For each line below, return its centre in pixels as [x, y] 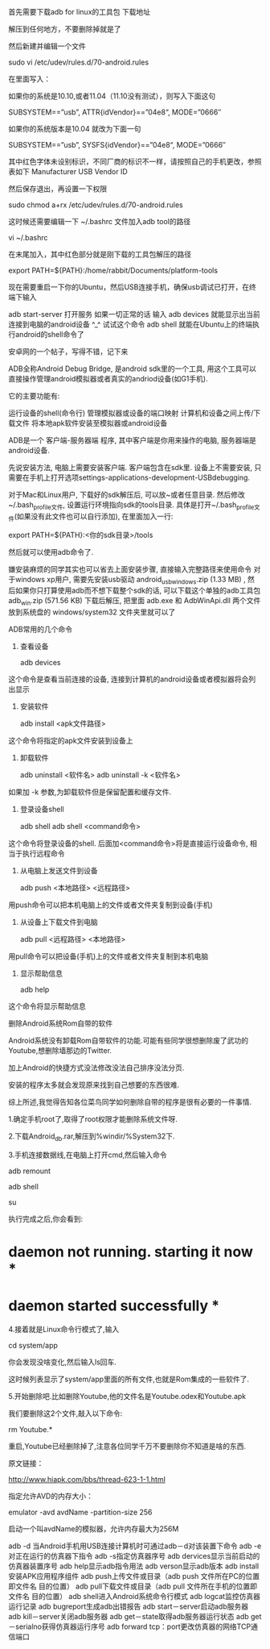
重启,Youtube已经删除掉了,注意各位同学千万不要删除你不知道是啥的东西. [127, 1447]
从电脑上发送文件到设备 [59, 871]
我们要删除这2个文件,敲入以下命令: [65, 1414]
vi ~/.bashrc [28, 237]
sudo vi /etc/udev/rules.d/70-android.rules [79, 62]
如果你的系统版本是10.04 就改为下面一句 [75, 129]
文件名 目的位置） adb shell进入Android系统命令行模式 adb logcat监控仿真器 [135, 1597]
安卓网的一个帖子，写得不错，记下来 [68, 352]
